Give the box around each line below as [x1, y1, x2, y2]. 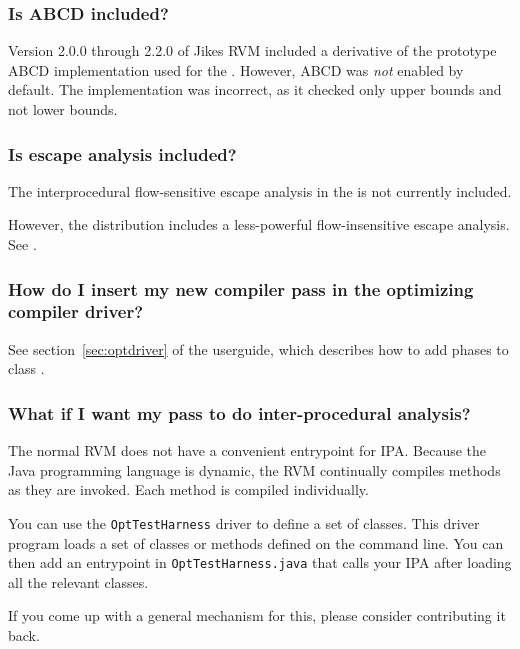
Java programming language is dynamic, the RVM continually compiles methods [8, 459, 501, 480]
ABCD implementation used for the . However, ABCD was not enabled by [8, 59, 464, 80]
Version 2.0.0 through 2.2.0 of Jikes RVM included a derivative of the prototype [8, 40, 497, 61]
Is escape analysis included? [8, 141, 237, 166]
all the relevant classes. [8, 571, 149, 592]
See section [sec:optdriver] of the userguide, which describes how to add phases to [8, 338, 509, 359]
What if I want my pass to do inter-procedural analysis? [8, 400, 471, 425]
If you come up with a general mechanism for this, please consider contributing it [8, 605, 506, 626]
